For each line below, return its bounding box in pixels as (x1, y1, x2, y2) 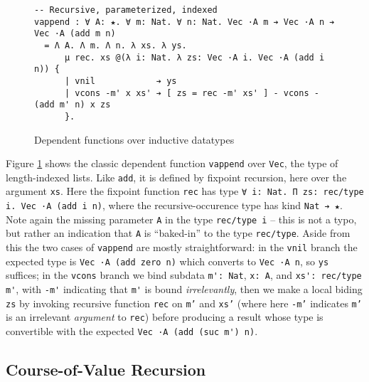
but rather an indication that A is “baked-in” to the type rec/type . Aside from (6, 226, 351, 240)
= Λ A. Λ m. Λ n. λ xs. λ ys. (44, 40, 187, 51)
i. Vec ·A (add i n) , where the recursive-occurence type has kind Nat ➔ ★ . (6, 198, 343, 213)
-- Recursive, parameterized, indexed (34, 5, 218, 15)
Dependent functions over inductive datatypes (34, 132, 235, 147)
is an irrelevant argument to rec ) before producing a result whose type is (6, 309, 323, 324)
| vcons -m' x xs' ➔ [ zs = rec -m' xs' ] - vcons (64, 87, 309, 98)
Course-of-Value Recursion (6, 359, 206, 381)
